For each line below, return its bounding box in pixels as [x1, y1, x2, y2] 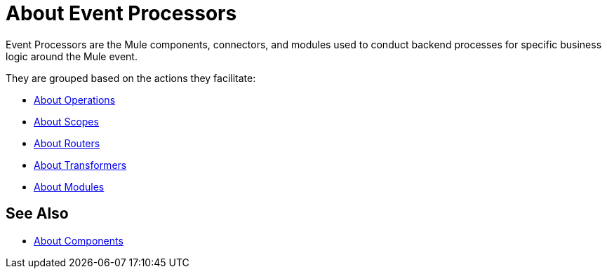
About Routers [34, 137, 100, 149]
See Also [6, 205, 69, 223]
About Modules [34, 180, 105, 193]
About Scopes [34, 115, 99, 128]
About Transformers [34, 158, 127, 171]
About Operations [34, 93, 116, 106]
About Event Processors [6, 1, 237, 25]
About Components [34, 234, 124, 247]
